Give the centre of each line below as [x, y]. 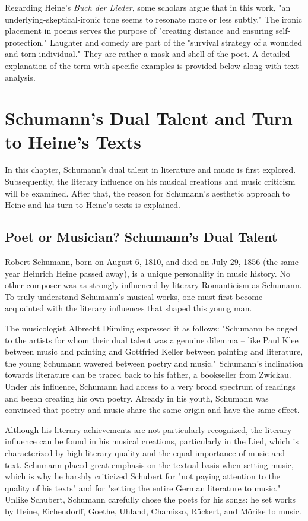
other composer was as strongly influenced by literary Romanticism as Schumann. [153, 285]
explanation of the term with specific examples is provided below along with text [152, 65]
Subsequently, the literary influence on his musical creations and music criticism [150, 181]
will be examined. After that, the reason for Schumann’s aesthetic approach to [147, 193]
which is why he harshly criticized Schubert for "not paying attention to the [143, 476]
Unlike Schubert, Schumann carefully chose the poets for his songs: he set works [150, 499]
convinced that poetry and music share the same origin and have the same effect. [152, 410]
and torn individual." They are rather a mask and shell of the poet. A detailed [147, 54]
